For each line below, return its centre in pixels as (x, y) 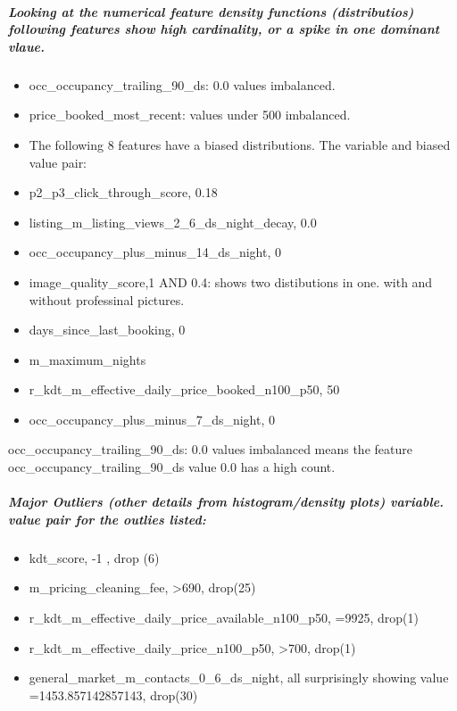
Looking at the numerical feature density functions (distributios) (211, 11)
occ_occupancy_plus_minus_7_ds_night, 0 (152, 419)
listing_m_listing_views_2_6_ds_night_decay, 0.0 (173, 222)
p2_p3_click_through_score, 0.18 (123, 192)
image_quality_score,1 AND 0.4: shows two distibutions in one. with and (231, 281)
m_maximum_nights (87, 359)
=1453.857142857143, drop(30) (113, 694)
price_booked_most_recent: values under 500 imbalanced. (190, 115)
